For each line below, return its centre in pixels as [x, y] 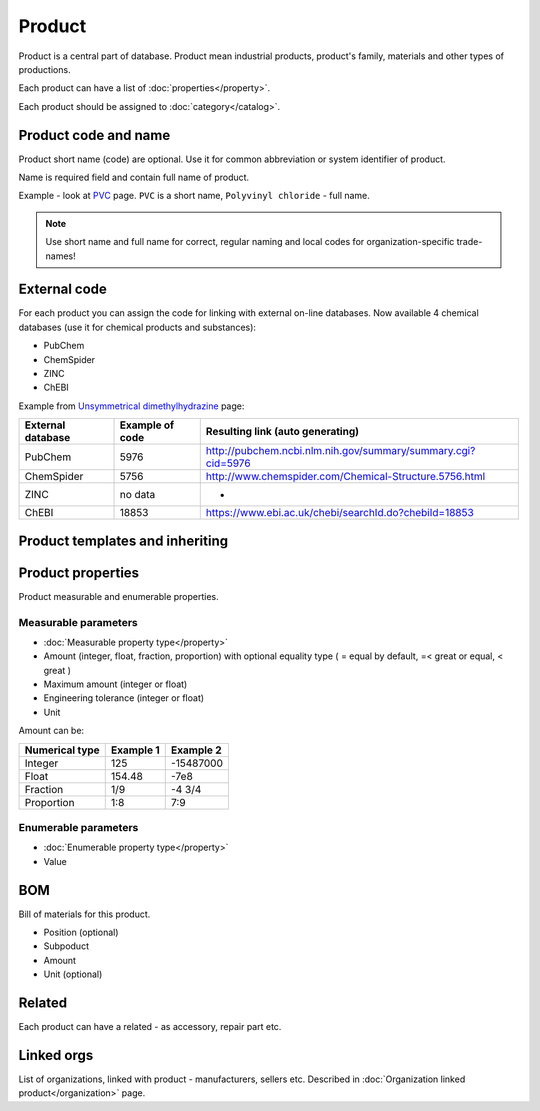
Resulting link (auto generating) [282, 432]
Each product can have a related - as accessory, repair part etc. [150, 1027]
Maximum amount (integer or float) [115, 684]
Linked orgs [56, 1055]
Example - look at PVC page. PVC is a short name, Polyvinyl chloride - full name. [194, 196]
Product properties [79, 572]
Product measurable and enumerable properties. [118, 596]
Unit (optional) [73, 974]
